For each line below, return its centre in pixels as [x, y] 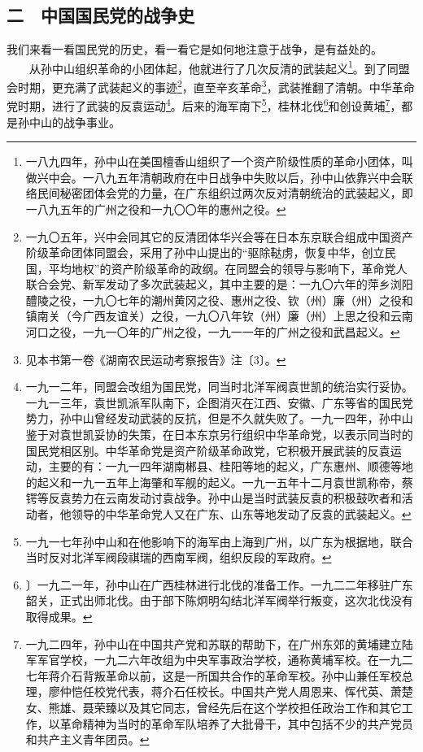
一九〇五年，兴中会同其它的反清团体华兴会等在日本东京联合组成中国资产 [219, 236]
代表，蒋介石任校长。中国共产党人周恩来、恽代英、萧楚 [265, 691]
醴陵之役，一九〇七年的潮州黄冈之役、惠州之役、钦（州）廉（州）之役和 [219, 300]
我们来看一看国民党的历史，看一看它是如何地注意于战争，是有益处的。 [194, 49]
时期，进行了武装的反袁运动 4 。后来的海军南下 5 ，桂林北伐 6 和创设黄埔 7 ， [209, 104]
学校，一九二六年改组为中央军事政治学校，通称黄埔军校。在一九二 [236, 660]
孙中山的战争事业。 [69, 122]
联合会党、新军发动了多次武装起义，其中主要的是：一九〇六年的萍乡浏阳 [219, 284]
